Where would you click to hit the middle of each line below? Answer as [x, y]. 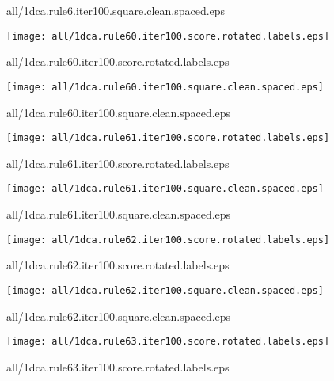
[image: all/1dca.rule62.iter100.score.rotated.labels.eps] [168, 240]
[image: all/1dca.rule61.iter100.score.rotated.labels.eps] [168, 138]
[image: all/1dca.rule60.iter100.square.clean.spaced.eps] [165, 87]
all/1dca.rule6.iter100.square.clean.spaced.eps [116, 10]
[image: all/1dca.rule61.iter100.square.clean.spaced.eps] [165, 189]
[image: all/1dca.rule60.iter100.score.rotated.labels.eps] [168, 36]
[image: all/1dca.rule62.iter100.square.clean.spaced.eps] [165, 290]
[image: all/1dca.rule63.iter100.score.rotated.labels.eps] [168, 342]
